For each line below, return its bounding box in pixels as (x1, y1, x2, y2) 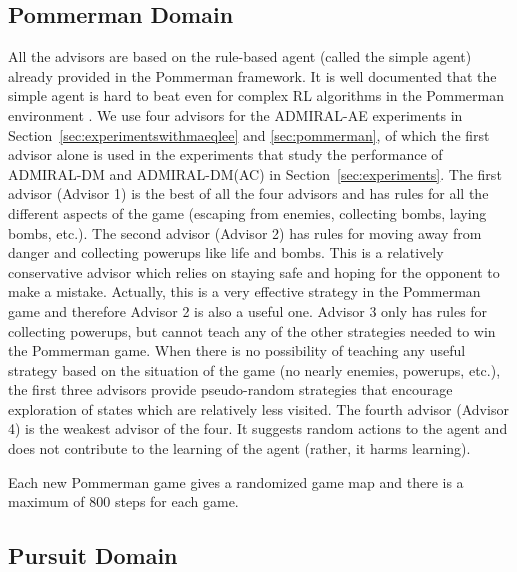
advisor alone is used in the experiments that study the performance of (8, 144, 443, 165)
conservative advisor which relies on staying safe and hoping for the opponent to (8, 261, 500, 282)
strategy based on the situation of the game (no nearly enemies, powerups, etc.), (8, 359, 501, 380)
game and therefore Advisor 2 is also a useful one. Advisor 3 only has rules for (8, 300, 488, 321)
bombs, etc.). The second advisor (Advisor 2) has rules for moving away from (8, 222, 482, 243)
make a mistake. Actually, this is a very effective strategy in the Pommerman (8, 281, 481, 302)
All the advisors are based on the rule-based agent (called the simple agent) (8, 46, 472, 67)
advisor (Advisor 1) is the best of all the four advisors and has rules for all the (8, 183, 489, 204)
